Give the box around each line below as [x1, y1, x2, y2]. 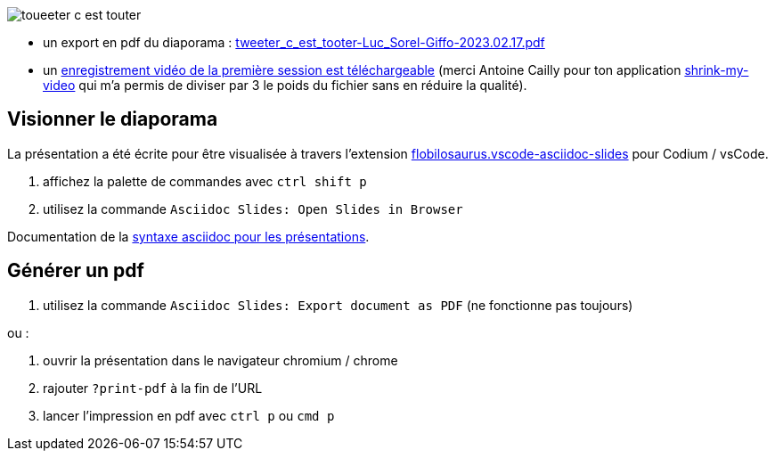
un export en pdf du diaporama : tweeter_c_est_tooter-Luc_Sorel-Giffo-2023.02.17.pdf [43, 35, 545, 50]
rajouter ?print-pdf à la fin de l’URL [43, 380, 263, 396]
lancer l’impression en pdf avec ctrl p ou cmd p [43, 407, 335, 423]
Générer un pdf [7, 259, 144, 282]
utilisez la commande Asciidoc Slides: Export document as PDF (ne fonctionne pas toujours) [43, 297, 633, 313]
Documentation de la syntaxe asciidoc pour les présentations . [7, 228, 370, 244]
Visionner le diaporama [7, 108, 218, 131]
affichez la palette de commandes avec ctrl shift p [43, 173, 367, 189]
